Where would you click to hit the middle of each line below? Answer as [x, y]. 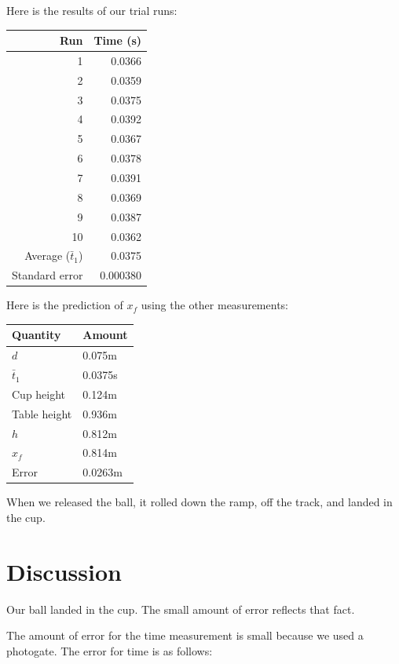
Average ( [48, 255]
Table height [42, 413]
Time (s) [118, 40]
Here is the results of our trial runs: [92, 10]
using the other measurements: [214, 305]
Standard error [48, 275]
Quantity [37, 335]
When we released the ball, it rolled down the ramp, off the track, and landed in [199, 502]
